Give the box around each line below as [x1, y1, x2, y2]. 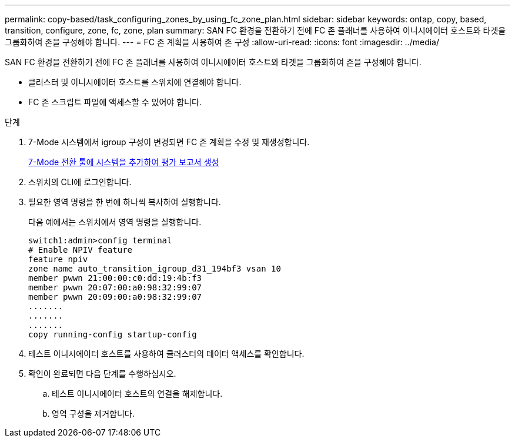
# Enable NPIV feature [28, 245, 133, 255]
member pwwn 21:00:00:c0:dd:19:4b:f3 [28, 273, 202, 283]
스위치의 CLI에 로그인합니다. [28, 177, 132, 187]
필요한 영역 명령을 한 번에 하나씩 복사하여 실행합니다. [28, 197, 221, 207]
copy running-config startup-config [28, 330, 197, 339]
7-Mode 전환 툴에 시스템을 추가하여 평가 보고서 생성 [28, 157, 219, 167]
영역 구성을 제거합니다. [52, 408, 135, 418]
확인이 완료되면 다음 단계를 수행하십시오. [28, 369, 176, 379]
